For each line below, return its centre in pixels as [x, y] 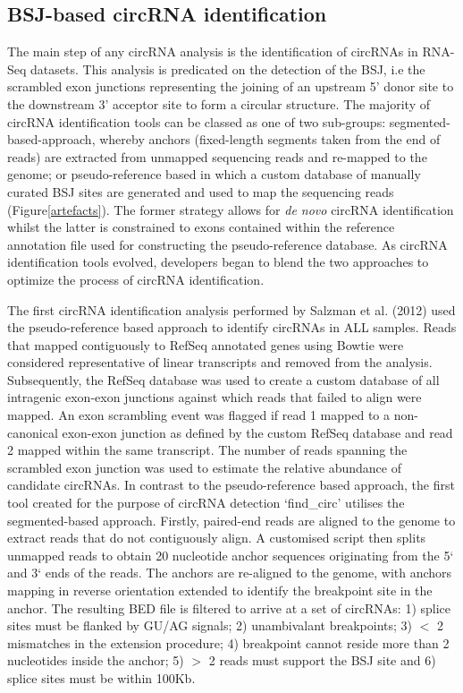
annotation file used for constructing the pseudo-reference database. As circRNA [227, 244]
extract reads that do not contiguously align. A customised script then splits [217, 538]
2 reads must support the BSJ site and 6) [322, 660]
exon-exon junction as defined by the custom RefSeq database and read [257, 432]
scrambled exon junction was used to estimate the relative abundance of [204, 467]
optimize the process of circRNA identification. [136, 279]
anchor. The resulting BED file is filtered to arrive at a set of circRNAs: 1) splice [229, 607]
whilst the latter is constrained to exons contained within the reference [201, 227]
